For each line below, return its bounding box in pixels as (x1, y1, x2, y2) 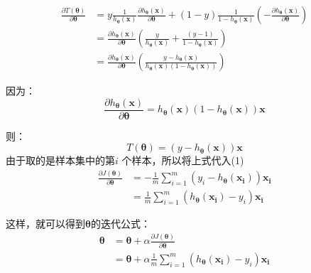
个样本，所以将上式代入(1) (121, 153, 244, 168)
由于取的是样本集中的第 (6, 153, 115, 168)
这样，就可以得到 (6, 216, 85, 231)
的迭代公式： (90, 216, 151, 231)
